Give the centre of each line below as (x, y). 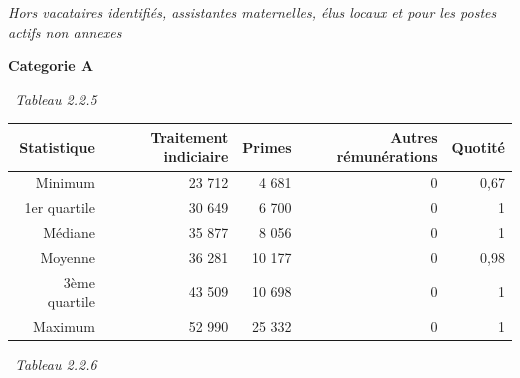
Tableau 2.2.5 (56, 98)
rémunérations (387, 156)
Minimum (65, 182)
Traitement (189, 136)
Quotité (478, 146)
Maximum (64, 326)
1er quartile (59, 207)
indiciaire (196, 156)
